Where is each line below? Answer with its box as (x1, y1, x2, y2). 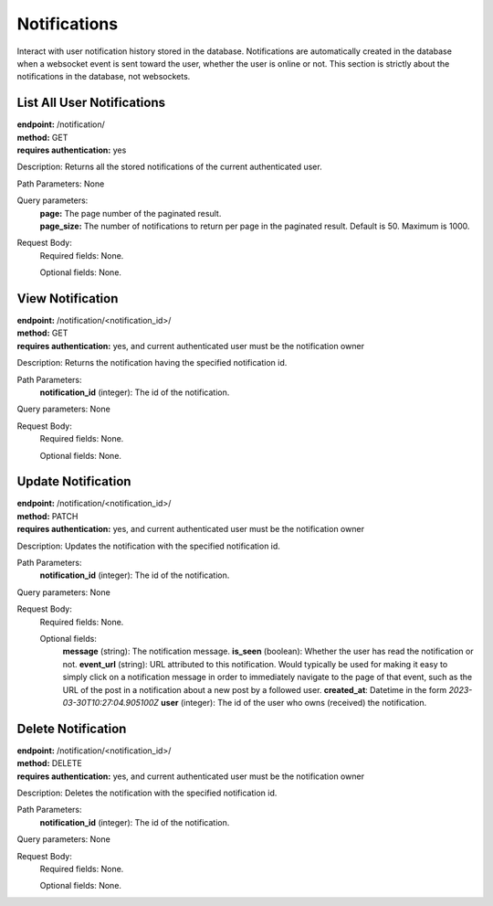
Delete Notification (16, 720, 127, 736)
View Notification (16, 291, 119, 306)
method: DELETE (16, 758, 82, 769)
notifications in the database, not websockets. (16, 71, 191, 82)
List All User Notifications (16, 95, 166, 111)
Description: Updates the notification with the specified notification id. (16, 540, 280, 551)
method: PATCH (16, 510, 79, 521)
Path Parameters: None (16, 178, 105, 189)
